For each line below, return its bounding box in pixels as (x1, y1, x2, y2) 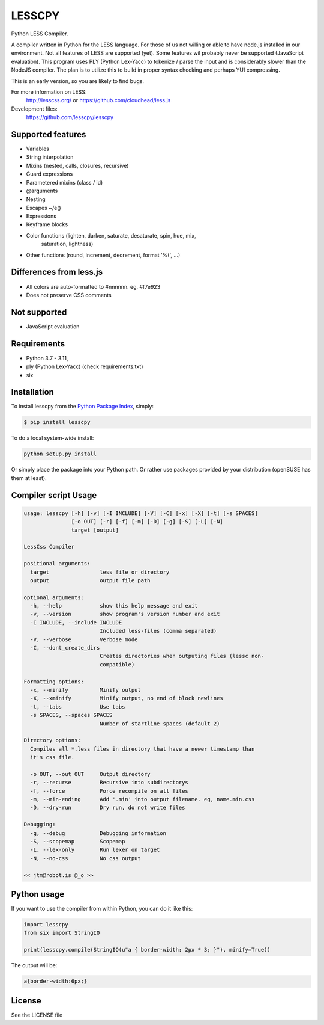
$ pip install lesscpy (23, 419, 91, 426)
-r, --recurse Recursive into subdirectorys (30, 779, 188, 786)
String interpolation (26, 153, 74, 161)
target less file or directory (30, 568, 170, 576)
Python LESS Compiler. (11, 30, 68, 37)
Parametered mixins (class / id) (26, 179, 103, 186)
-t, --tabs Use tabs (30, 703, 125, 710)
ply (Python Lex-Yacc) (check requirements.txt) (26, 363, 143, 370)
